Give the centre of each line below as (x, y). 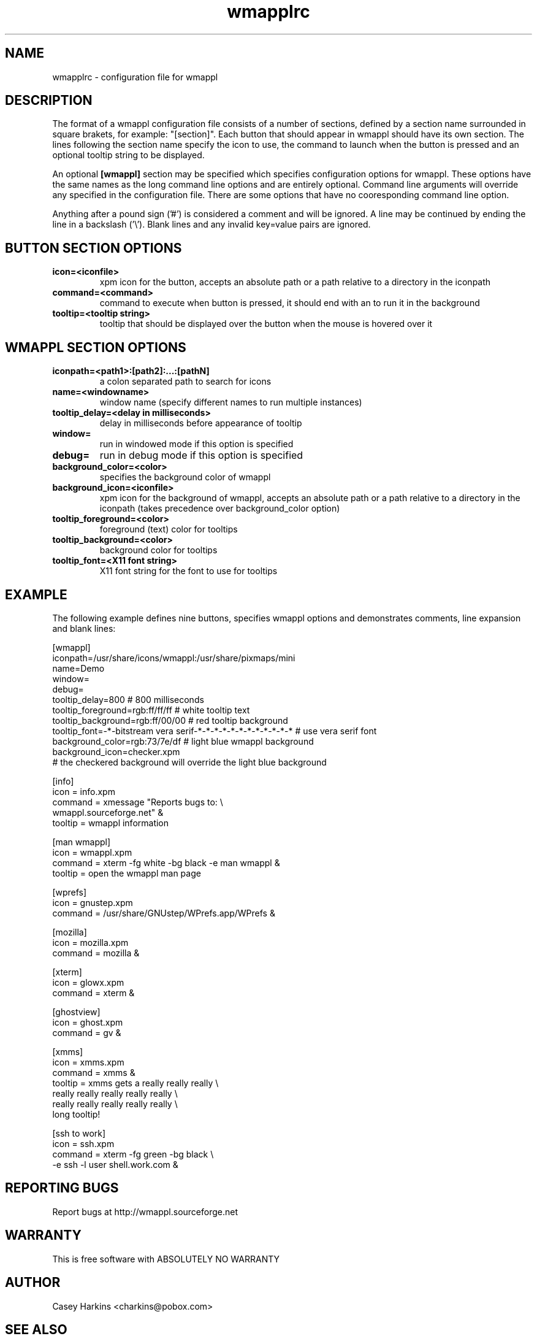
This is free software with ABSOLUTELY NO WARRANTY (166, 1259)
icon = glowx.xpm (88, 982)
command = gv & (87, 1032)
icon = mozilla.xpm (90, 942)
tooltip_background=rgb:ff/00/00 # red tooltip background (170, 720)
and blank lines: (84, 628)
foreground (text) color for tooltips (169, 529)
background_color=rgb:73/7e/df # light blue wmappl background (183, 741)
